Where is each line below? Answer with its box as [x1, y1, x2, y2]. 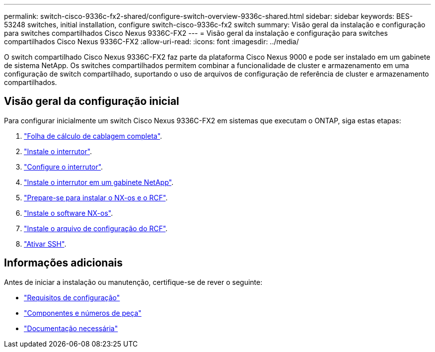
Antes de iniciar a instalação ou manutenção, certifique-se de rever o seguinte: [4, 277, 263, 286]
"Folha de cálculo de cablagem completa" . [24, 131, 162, 140]
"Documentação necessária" [24, 324, 118, 333]
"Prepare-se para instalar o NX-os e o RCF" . [24, 193, 168, 202]
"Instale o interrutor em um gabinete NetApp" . [24, 177, 174, 186]
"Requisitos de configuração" [24, 293, 120, 302]
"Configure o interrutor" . [24, 162, 103, 171]
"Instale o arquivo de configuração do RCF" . [24, 224, 168, 233]
